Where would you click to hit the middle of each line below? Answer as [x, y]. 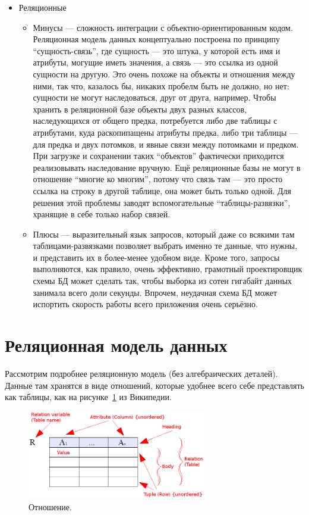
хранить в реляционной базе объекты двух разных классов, [140, 109]
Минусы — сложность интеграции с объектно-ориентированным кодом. [163, 27]
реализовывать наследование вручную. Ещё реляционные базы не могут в [167, 167]
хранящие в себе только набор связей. [102, 214]
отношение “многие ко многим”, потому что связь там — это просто [158, 179]
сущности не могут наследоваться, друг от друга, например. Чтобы [154, 97]
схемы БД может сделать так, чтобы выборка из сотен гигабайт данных [163, 281]
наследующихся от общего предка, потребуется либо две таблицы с [155, 121]
